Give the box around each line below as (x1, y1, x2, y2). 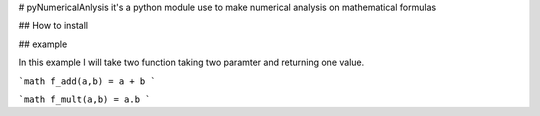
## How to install (18, 20, 89, 32)
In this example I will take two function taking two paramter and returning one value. (18, 56, 365, 69)
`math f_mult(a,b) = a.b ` (18, 93, 151, 105)
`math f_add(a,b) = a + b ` (18, 75, 157, 87)
